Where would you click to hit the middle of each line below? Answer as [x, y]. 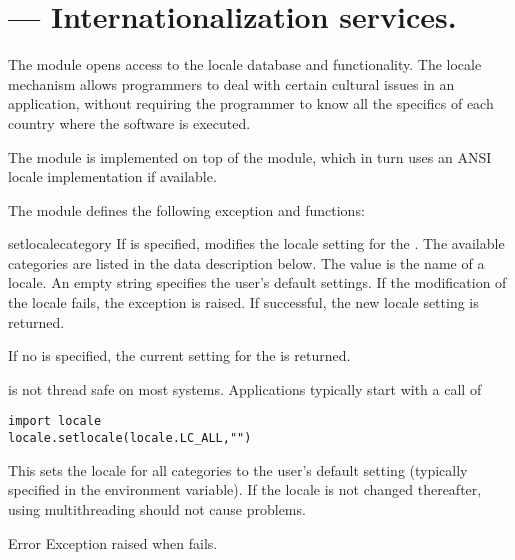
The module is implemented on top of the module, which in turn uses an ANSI [250, 156]
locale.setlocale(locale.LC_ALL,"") [130, 438]
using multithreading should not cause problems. [157, 508]
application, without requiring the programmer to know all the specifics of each [251, 103]
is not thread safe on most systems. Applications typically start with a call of [245, 388]
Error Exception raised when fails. [113, 542]
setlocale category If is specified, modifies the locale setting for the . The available [256, 243]
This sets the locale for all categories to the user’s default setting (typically [238, 469]
